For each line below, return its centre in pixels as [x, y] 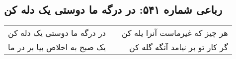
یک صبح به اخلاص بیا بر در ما [57, 47]
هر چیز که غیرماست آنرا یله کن [175, 33]
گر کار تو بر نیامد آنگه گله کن [179, 47]
